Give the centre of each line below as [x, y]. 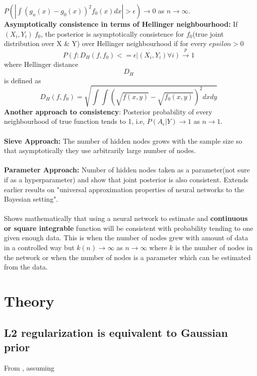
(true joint [208, 33]
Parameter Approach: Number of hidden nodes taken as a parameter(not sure [127, 170]
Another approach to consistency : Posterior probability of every [108, 111]
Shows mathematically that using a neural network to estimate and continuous [126, 218]
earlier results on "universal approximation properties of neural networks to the [124, 189]
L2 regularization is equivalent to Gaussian [116, 332]
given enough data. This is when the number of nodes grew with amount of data [126, 238]
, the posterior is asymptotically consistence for [112, 33]
